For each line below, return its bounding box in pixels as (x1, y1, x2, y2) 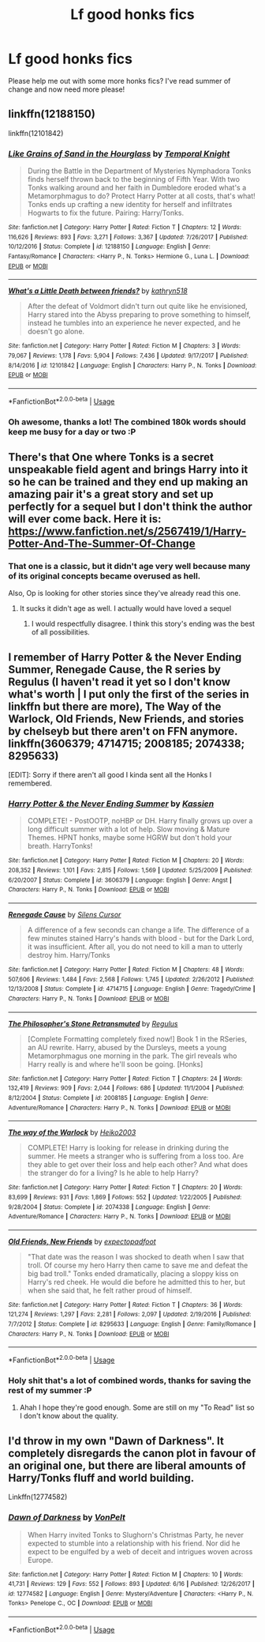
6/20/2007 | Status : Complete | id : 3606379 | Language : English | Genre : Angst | (8, 876, 233, 884)
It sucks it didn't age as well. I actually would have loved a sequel (19, 604, 232, 613)
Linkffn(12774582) (8, 1492, 68, 1502)
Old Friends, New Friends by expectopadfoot (8, 1237, 156, 1246)
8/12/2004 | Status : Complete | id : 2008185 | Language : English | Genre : (8, 1094, 209, 1102)
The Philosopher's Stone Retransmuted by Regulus (8, 1019, 178, 1028)
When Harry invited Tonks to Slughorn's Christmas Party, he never (27, 1530, 244, 1539)
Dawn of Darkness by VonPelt (8, 1512, 126, 1523)
